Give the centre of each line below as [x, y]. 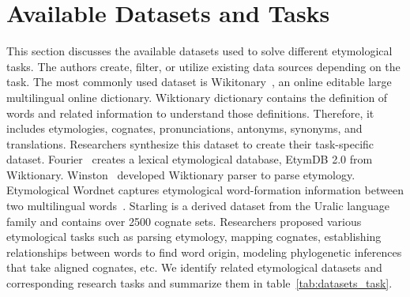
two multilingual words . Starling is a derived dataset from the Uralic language [198, 206]
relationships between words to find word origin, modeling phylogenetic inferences [204, 252]
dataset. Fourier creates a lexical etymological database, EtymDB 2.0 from [190, 159]
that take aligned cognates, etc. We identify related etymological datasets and [194, 267]
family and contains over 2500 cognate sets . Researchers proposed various [184, 221]
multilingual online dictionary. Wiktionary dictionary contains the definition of [197, 97]
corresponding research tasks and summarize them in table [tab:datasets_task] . [199, 283]
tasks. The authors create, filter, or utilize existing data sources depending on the [203, 66]
